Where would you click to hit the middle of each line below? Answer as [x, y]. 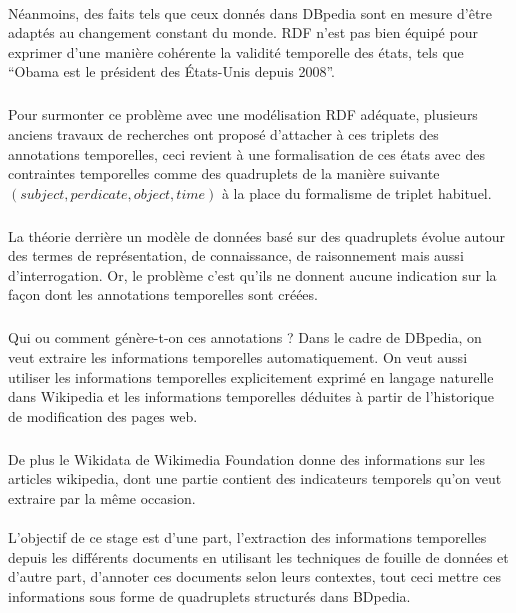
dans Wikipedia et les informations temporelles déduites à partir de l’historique [251, 396]
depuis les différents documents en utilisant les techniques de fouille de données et [258, 556]
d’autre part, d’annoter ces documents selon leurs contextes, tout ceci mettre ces [254, 576]
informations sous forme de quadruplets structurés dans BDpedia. [209, 595]
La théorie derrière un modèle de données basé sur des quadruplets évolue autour [257, 235]
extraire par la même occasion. [102, 497]
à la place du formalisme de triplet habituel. [356, 192]
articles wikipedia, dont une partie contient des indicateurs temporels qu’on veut [255, 478]
